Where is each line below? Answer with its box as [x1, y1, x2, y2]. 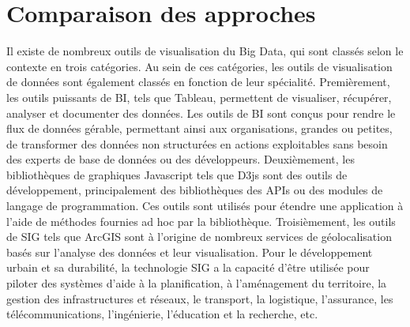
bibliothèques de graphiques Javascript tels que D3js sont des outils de [6, 166, 348, 182]
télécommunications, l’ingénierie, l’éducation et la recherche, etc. [6, 306, 318, 322]
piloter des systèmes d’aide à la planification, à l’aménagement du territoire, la [6, 275, 387, 291]
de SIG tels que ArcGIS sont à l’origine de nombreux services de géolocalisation [6, 228, 392, 245]
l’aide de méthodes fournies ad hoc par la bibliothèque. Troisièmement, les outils [6, 212, 396, 229]
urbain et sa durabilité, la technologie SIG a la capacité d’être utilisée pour [6, 259, 370, 276]
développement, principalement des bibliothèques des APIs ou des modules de [6, 182, 383, 198]
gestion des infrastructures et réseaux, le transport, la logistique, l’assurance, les [6, 290, 393, 306]
